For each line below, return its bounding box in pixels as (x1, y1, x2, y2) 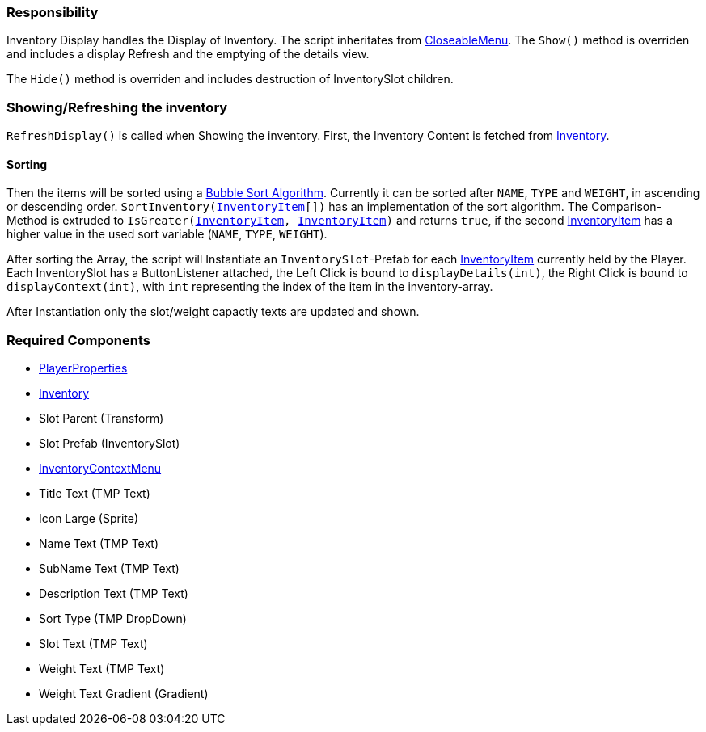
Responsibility (6, 4, 99, 20)
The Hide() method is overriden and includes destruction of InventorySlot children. (6, 72, 454, 86)
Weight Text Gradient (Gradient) (39, 687, 209, 701)
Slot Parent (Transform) (39, 411, 164, 426)
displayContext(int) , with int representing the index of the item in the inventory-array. (6, 280, 493, 294)
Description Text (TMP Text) (39, 587, 188, 601)
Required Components (6, 331, 150, 348)
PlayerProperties (39, 361, 128, 376)
